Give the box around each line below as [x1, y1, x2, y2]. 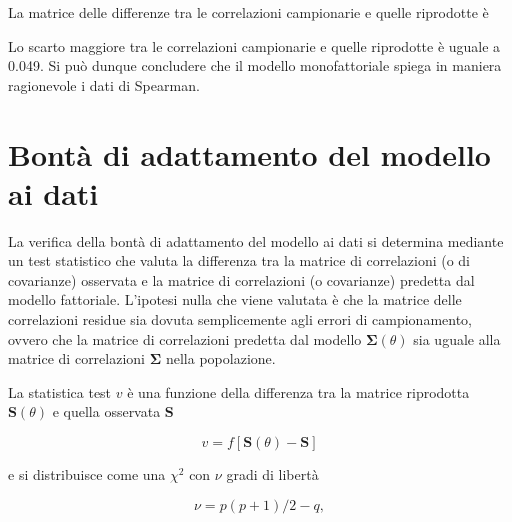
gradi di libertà [226, 464, 319, 485]
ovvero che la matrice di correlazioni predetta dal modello [8, 328, 362, 349]
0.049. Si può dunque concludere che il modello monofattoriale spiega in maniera [8, 55, 502, 76]
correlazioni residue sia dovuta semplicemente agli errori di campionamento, [8, 309, 473, 330]
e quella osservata [52, 401, 161, 422]
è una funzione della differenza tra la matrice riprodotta [127, 381, 470, 402]
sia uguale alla [413, 328, 501, 349]
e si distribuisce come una [8, 464, 166, 485]
